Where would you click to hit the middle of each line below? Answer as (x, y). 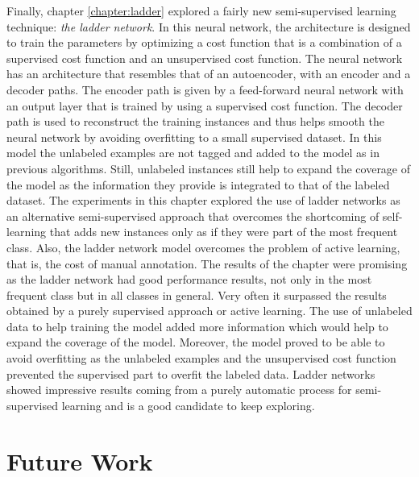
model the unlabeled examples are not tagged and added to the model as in (193, 153)
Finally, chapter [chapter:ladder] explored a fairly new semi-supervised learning (201, 10)
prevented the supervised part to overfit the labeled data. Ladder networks (191, 373)
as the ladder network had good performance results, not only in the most (189, 279)
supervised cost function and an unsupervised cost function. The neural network (205, 58)
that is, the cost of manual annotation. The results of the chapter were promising (207, 263)
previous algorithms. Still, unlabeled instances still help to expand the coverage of (209, 168)
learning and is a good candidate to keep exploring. (188, 405)
